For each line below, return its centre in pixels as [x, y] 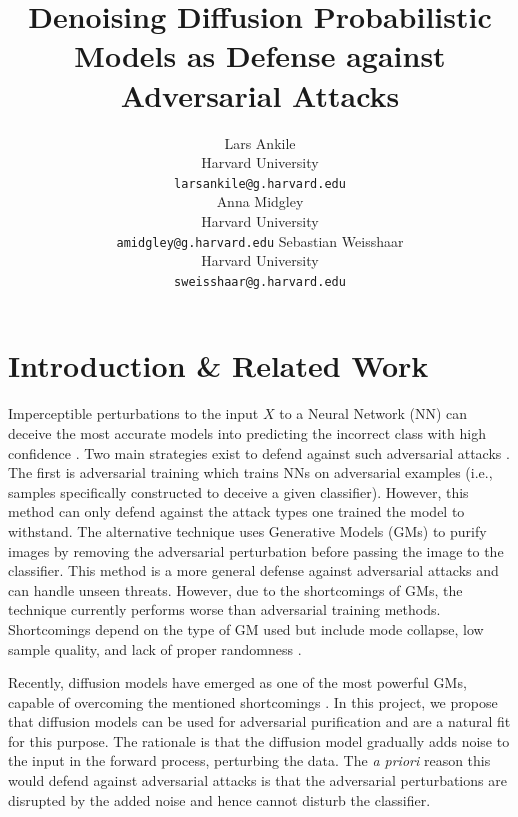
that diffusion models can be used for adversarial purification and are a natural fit [259, 721]
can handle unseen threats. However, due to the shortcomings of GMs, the [235, 589]
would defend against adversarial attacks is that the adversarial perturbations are [257, 780]
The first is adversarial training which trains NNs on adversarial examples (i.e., [250, 472]
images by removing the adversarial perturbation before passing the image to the [256, 550]
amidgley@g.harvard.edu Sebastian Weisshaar [260, 240]
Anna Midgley [260, 201]
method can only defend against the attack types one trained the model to [236, 511]
